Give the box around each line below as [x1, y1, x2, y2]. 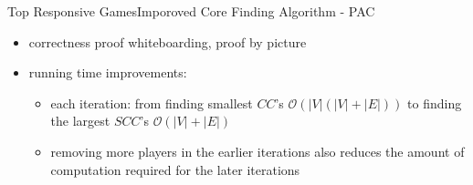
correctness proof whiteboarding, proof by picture [28, 32, 307, 51]
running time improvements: [28, 63, 187, 82]
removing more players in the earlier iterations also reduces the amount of [50, 141, 465, 160]
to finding [407, 93, 462, 112]
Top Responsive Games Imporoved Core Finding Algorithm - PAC [7, 2, 375, 20]
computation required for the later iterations [50, 159, 300, 179]
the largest [50, 111, 110, 130]
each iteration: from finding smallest [50, 93, 253, 112]
